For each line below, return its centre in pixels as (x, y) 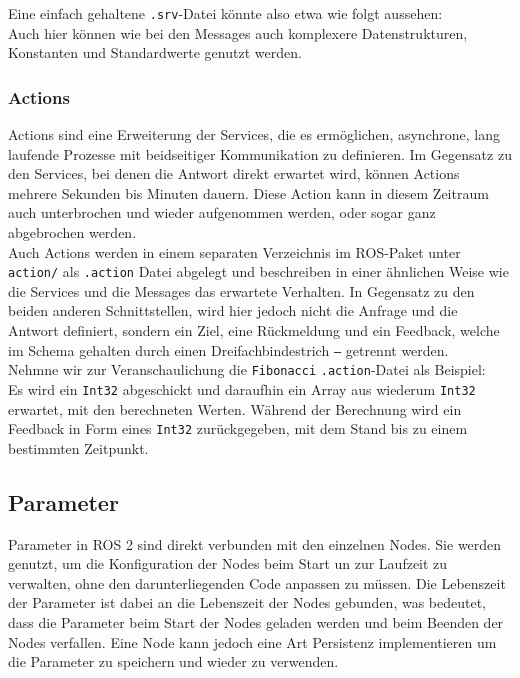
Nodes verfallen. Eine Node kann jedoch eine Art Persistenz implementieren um (252, 641)
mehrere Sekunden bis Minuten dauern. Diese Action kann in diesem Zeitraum (248, 192)
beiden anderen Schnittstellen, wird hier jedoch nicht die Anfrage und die (233, 310)
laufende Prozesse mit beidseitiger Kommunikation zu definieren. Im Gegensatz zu (260, 153)
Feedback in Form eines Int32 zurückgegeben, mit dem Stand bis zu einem (238, 428)
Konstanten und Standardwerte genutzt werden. (155, 52)
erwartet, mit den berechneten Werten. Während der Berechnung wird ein (235, 408)
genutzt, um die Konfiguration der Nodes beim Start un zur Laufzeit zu (228, 563)
